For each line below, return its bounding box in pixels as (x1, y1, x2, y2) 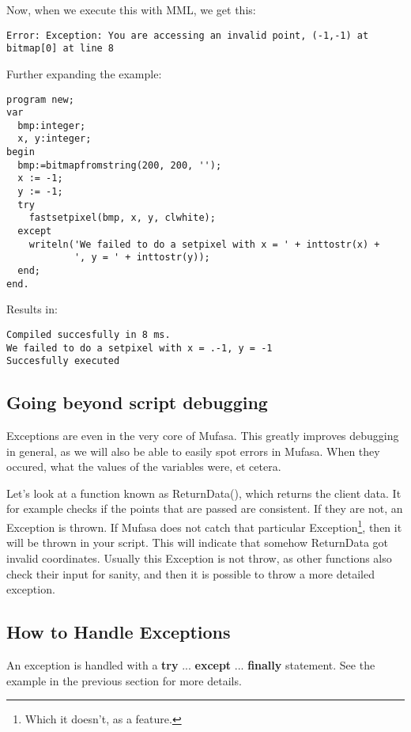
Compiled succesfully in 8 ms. (6, 328, 171, 340)
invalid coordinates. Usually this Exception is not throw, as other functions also (6, 549, 392, 566)
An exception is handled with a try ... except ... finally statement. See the (6, 656, 375, 673)
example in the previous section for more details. (6, 672, 242, 688)
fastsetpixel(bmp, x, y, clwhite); (28, 212, 216, 224)
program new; (6, 93, 74, 105)
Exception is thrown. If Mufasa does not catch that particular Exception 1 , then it (6, 517, 402, 535)
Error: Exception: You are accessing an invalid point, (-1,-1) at (6, 29, 369, 41)
